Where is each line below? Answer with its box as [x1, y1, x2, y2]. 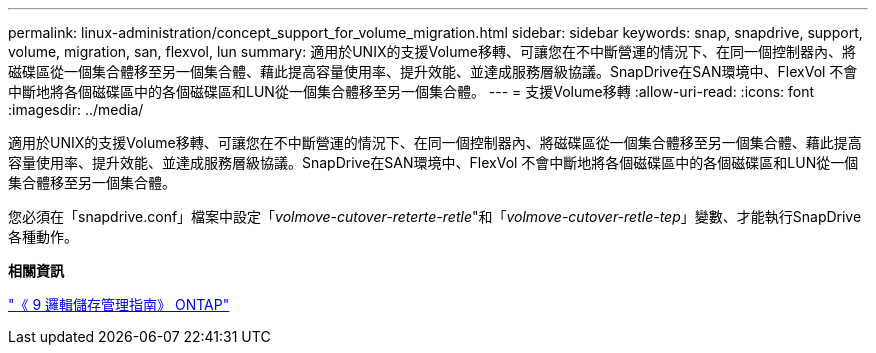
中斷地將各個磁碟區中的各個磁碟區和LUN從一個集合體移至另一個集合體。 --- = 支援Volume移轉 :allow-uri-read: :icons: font [8, 83, 815, 100]
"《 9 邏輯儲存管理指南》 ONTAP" [8, 296, 230, 313]
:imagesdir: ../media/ [8, 101, 144, 118]
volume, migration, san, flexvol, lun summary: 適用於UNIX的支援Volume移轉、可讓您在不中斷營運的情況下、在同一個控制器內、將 [8, 43, 856, 60]
